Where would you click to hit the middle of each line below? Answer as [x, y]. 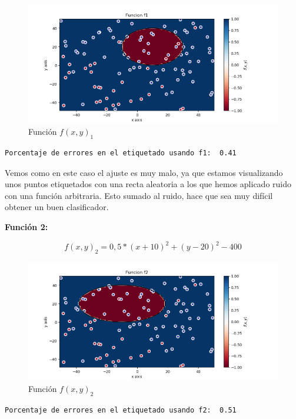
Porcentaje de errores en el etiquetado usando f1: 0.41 [121, 153]
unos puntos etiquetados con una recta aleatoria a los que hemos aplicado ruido [148, 184]
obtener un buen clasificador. [57, 207]
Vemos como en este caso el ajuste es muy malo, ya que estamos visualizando [144, 172]
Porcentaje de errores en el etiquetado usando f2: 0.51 [121, 410]
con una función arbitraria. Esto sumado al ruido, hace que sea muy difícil [139, 195]
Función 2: [26, 226]
